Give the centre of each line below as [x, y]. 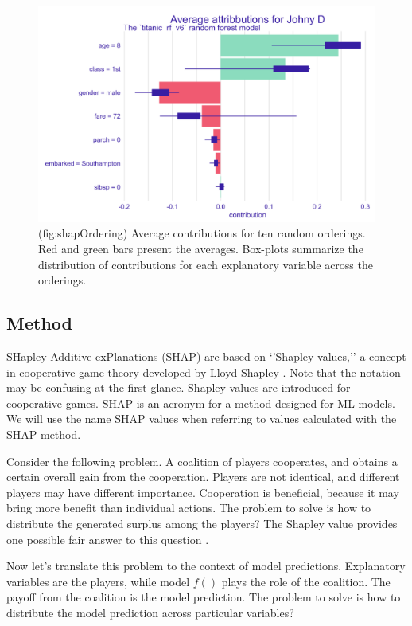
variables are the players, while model [98, 581]
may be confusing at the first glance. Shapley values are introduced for [179, 387]
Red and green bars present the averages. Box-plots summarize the [201, 248]
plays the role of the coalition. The [306, 581]
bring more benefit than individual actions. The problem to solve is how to [189, 508]
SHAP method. [44, 434]
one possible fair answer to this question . [108, 539]
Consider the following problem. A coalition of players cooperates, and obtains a [202, 461]
